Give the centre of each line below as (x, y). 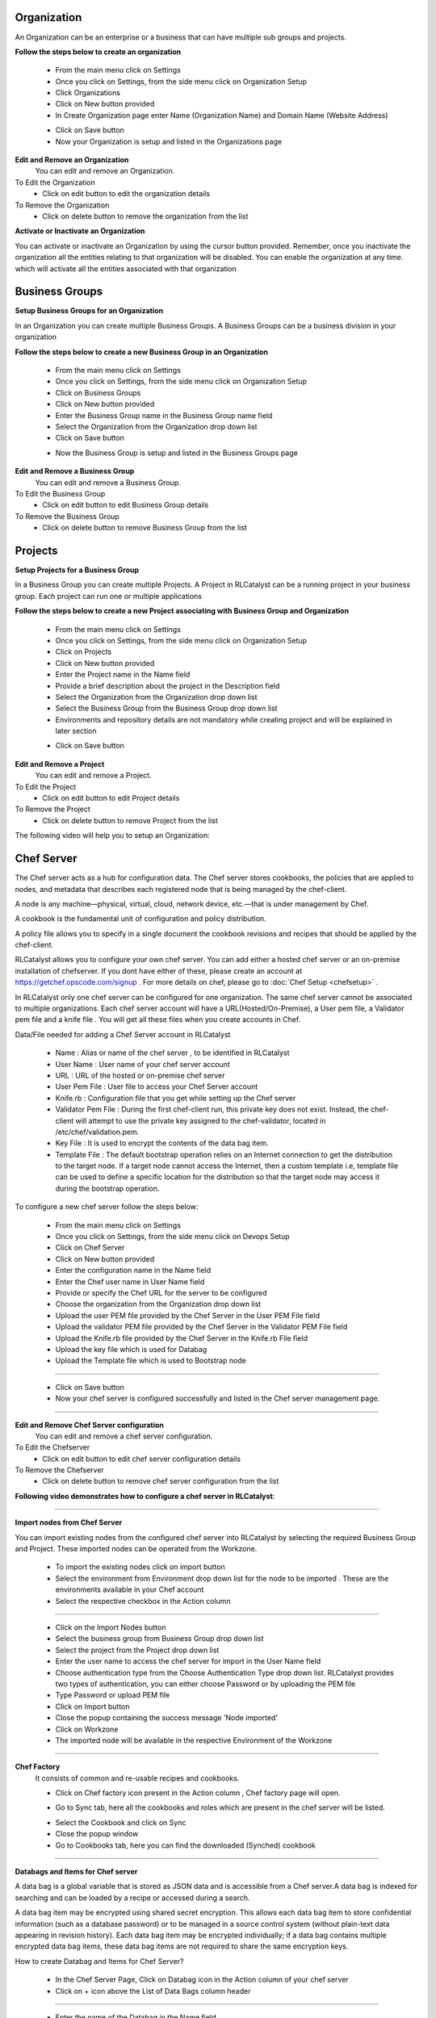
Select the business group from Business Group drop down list (159, 1639)
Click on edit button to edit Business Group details (126, 505)
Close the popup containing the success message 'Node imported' (167, 1718)
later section (76, 731)
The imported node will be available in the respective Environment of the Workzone (194, 1740)
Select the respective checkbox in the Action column (143, 1601)
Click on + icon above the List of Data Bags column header (153, 1991)
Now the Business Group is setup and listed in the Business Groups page (176, 453)
